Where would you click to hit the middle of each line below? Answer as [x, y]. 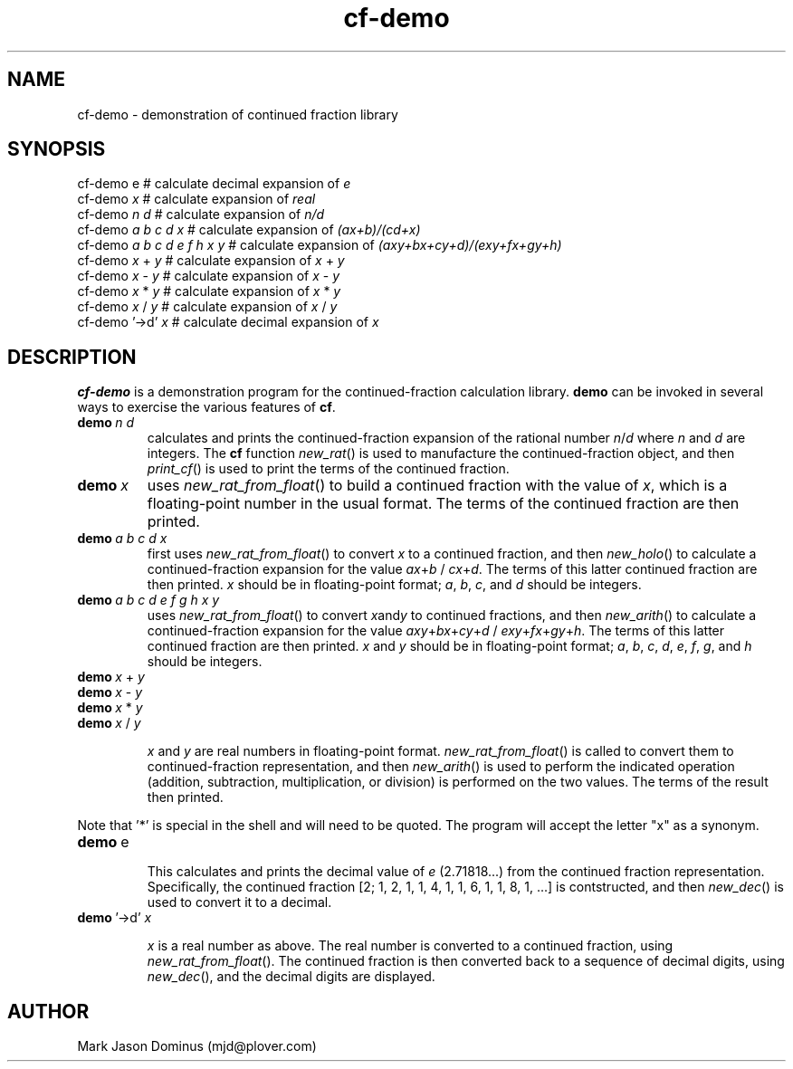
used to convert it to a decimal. [239, 902]
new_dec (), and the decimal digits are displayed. [291, 977]
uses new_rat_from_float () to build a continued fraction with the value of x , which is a [437, 486]
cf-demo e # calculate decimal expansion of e [214, 184]
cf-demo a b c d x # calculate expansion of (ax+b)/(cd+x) [249, 230]
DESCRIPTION [72, 357]
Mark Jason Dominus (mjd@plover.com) [197, 1046]
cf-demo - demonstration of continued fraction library [238, 114]
